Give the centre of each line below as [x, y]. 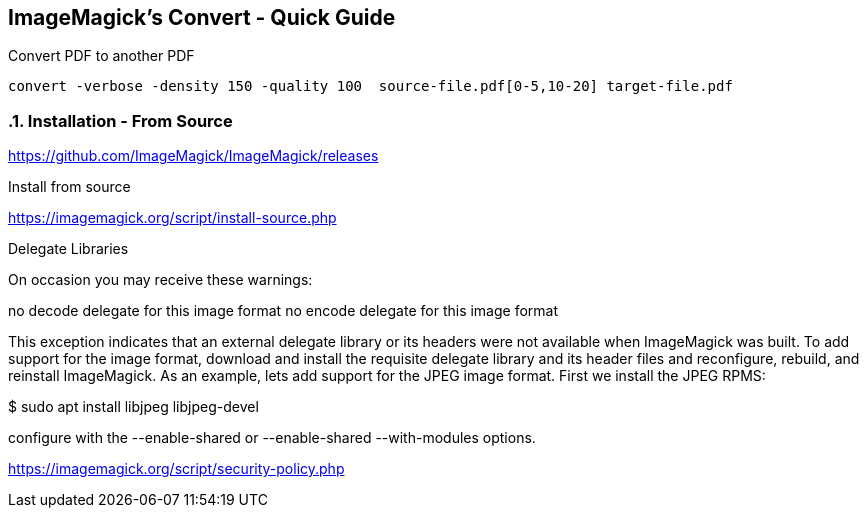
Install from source [69, 187]
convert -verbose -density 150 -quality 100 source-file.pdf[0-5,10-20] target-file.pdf [370, 86]
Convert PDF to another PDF [101, 56]
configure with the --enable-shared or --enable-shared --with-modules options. [272, 438]
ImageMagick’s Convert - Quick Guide [202, 17]
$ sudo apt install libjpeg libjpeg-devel [133, 407]
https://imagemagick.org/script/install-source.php [172, 218]
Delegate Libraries [68, 249]
